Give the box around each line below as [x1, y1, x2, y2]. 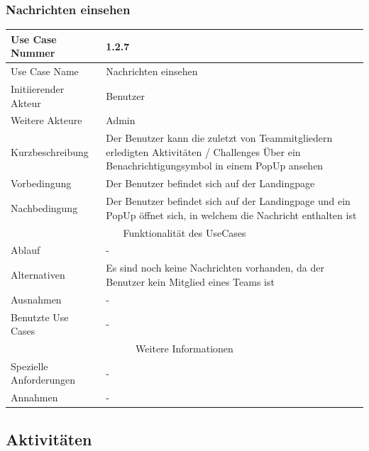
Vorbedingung [11, 176, 72, 191]
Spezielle [11, 358, 48, 373]
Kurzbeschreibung [11, 144, 89, 159]
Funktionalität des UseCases [123, 225, 246, 240]
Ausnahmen [11, 291, 62, 306]
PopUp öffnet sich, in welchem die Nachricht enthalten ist [106, 207, 357, 222]
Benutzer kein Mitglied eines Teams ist [106, 274, 275, 289]
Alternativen [11, 267, 65, 282]
